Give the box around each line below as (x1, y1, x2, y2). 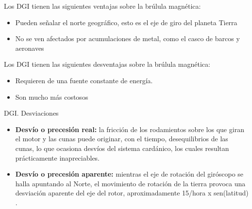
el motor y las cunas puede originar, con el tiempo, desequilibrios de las (15, 134, 228, 144)
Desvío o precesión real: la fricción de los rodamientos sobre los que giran (15, 124, 244, 134)
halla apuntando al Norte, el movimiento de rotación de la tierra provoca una (15, 178, 246, 188)
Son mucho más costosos (15, 91, 88, 102)
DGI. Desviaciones (4, 108, 59, 118)
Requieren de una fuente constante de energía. (15, 75, 153, 85)
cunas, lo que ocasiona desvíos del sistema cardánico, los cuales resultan (15, 143, 229, 153)
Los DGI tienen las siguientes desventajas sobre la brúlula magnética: (4, 59, 210, 69)
